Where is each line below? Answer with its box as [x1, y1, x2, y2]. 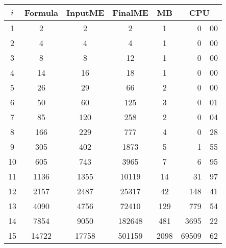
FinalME [112, 7, 148, 18]
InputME [66, 7, 105, 18]
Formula [24, 7, 58, 18]
